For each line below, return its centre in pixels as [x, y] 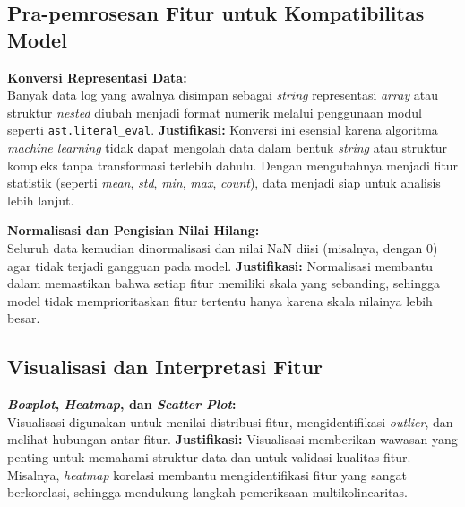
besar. [24, 318]
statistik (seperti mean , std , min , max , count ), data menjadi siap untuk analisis [224, 183]
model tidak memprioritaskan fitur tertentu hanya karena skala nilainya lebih [220, 300]
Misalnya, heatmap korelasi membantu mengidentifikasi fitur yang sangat [207, 474]
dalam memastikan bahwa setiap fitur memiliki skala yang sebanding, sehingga [224, 283]
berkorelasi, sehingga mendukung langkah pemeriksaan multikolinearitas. [207, 492]
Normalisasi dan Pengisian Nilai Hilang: [133, 230]
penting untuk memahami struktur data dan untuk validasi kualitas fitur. [209, 456]
